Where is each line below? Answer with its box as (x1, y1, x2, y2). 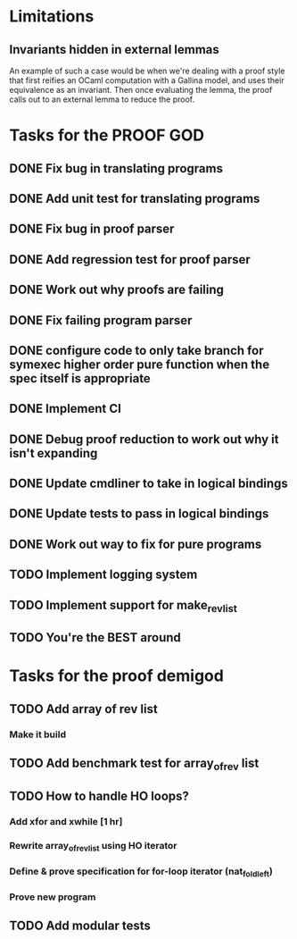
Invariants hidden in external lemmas (9, 42, 220, 57)
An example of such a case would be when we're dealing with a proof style (9, 65, 285, 76)
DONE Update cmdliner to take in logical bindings (9, 476, 288, 491)
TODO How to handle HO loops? (9, 788, 190, 803)
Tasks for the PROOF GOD (9, 125, 205, 146)
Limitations (9, 6, 95, 27)
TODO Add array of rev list (9, 701, 158, 717)
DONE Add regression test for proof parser (9, 252, 252, 267)
